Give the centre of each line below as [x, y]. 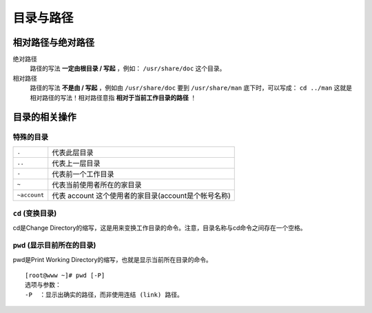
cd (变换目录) [35, 214]
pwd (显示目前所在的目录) [54, 245]
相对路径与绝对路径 [53, 42]
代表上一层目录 [76, 163]
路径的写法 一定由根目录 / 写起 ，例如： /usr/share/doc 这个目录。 [128, 68]
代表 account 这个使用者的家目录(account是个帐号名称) [141, 195]
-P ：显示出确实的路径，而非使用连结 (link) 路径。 [104, 294]
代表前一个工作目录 [83, 174]
